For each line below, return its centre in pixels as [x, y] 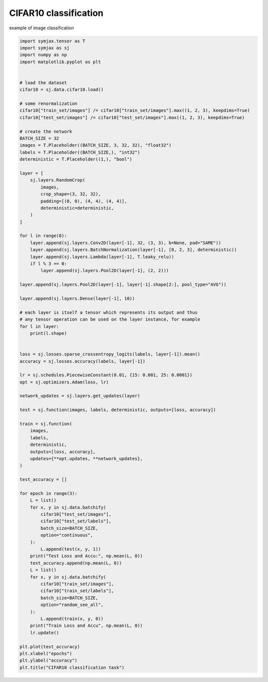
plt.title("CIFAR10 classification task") [72, 667]
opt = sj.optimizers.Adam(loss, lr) [64, 382]
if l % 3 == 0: [48, 264]
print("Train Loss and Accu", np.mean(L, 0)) [86, 626]
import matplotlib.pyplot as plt [60, 62]
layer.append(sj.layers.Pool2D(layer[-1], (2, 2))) [105, 271]
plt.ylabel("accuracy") [49, 661]
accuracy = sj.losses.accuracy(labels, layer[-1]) [83, 361]
